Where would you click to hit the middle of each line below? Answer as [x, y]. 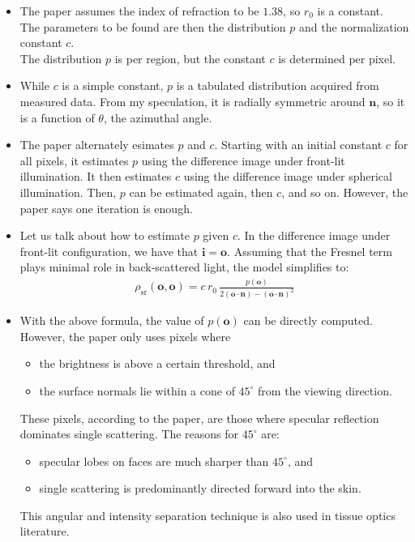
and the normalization [354, 26]
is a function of [57, 117]
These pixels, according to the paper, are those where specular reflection [199, 418]
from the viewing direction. [325, 390]
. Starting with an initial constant [298, 145]
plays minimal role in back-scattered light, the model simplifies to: [184, 267]
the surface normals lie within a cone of [137, 390]
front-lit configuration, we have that [109, 251]
